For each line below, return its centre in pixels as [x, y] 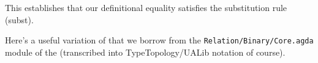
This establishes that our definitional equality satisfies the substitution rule [146, 7]
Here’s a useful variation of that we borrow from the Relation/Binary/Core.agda [159, 40]
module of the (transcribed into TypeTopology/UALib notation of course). [145, 52]
